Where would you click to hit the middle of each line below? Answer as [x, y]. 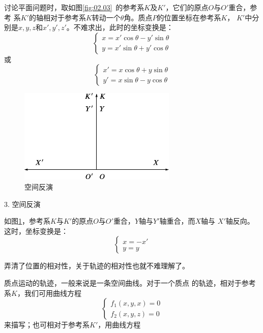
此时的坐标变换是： [141, 27]
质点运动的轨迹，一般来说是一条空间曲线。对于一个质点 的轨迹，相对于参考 [130, 282]
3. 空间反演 [22, 204]
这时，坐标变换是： [36, 231]
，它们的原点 [187, 7]
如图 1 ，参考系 [27, 221]
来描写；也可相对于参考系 [47, 325]
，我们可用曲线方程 [49, 293]
